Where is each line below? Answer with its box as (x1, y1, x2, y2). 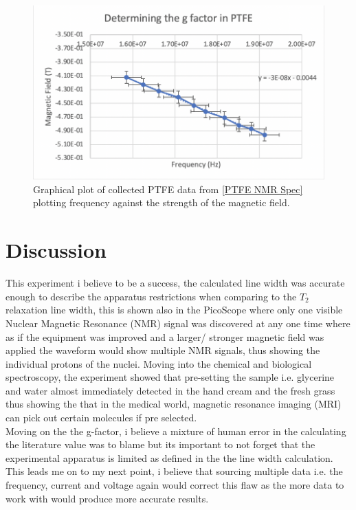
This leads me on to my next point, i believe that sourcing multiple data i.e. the (5, 464, 343, 478)
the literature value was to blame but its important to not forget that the (5, 437, 315, 452)
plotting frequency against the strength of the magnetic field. (33, 195, 290, 210)
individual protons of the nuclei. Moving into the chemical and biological (5, 356, 312, 370)
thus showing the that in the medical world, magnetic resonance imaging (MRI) (5, 397, 342, 411)
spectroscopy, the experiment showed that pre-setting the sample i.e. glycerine (5, 370, 335, 384)
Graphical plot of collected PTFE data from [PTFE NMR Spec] (33, 181, 303, 196)
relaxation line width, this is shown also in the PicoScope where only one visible (5, 302, 343, 317)
